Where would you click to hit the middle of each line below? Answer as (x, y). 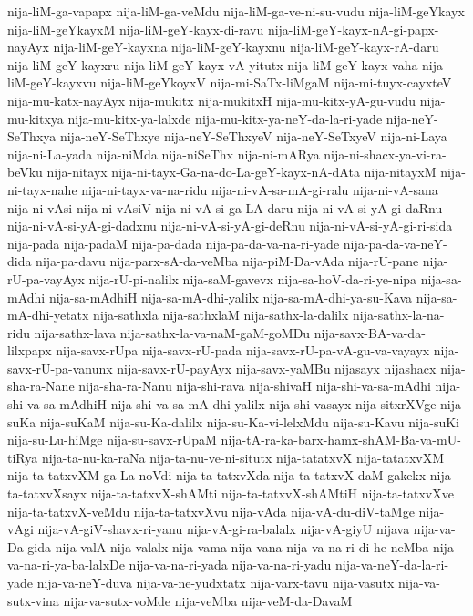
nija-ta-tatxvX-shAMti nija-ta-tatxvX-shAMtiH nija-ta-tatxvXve (272, 493)
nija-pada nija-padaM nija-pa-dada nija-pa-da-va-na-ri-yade (174, 243)
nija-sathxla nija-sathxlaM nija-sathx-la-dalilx (221, 315)
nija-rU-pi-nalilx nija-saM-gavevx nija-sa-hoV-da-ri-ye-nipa (253, 278)
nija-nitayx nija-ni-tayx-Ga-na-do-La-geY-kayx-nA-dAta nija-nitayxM (242, 172)
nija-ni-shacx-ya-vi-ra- (385, 154)
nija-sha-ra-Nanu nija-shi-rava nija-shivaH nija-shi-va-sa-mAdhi (255, 386)
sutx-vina (33, 600)
